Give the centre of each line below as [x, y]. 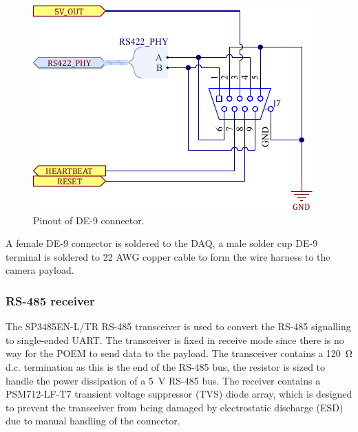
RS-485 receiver [50, 300]
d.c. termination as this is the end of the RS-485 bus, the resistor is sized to [166, 366]
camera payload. [40, 270]
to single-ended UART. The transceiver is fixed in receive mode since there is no [175, 339]
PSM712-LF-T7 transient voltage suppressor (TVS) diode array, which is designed [179, 394]
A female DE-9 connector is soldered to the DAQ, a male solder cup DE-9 [162, 243]
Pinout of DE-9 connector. [89, 220]
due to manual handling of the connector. [93, 421]
